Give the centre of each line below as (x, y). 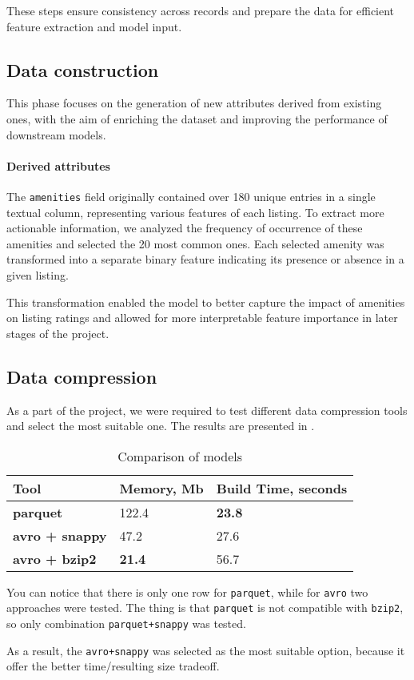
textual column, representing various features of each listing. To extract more (195, 212)
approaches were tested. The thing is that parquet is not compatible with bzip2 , (205, 608)
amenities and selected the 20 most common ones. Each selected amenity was (195, 243)
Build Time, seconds (282, 488)
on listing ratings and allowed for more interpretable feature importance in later (202, 318)
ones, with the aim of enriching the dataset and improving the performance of (197, 118)
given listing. (38, 275)
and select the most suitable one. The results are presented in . (161, 426)
